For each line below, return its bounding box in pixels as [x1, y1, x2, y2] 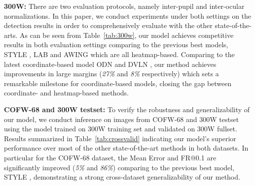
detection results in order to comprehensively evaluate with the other [4, 20, 213, 31]
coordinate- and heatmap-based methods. [4, 88, 129, 98]
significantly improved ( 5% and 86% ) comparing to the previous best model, [4, 162, 235, 172]
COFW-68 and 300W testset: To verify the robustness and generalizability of [4, 104, 250, 114]
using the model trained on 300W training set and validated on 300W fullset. [4, 123, 237, 134]
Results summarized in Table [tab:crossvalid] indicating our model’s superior [4, 133, 236, 143]
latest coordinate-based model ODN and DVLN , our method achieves [4, 59, 217, 69]
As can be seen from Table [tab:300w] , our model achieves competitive [20, 30, 234, 40]
